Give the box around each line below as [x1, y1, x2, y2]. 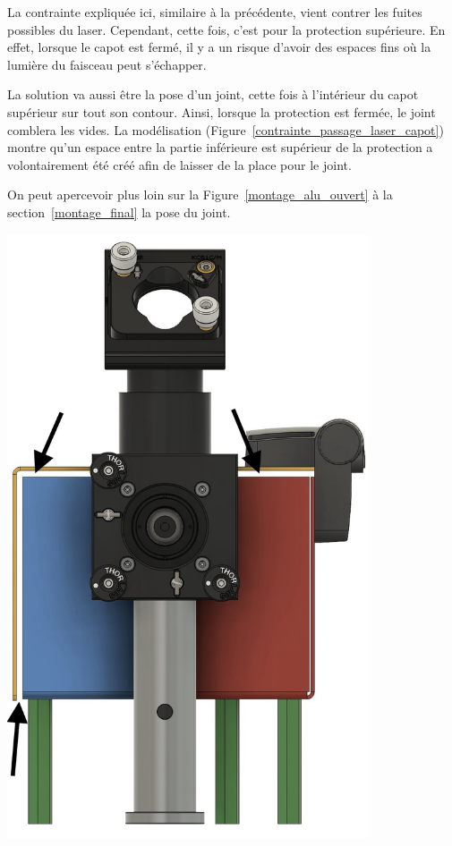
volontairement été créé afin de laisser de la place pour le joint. [7, 155, 352, 173]
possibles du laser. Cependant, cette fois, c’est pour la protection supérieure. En [7, 20, 446, 38]
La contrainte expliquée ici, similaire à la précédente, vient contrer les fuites [7, 3, 422, 21]
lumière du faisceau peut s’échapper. [7, 55, 207, 73]
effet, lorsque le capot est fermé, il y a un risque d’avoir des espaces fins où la [7, 38, 431, 56]
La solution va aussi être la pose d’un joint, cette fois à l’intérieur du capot [7, 85, 419, 104]
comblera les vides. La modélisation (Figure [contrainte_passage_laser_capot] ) [7, 120, 444, 139]
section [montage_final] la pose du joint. [7, 202, 231, 221]
